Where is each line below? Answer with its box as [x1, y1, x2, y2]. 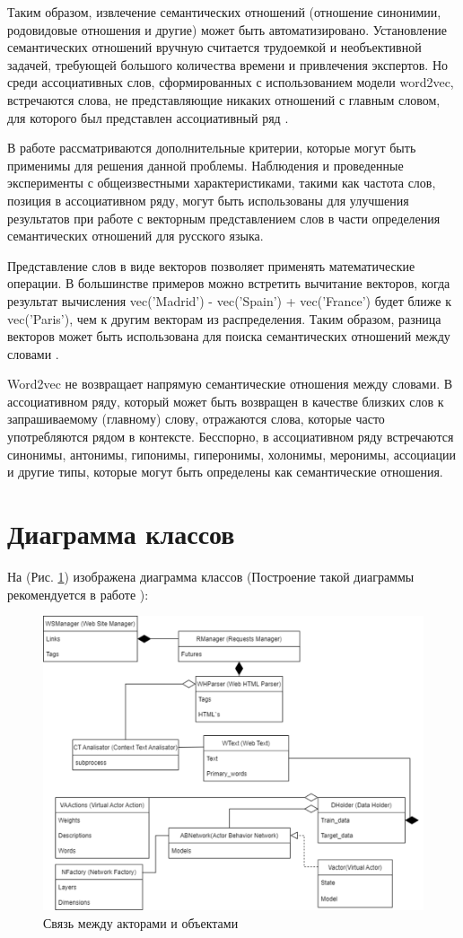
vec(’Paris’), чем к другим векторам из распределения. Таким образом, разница [7, 309, 441, 328]
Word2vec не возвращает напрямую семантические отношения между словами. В [7, 374, 453, 393]
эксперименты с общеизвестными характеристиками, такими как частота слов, [7, 173, 436, 192]
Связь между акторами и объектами [43, 913, 239, 932]
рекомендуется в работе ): [7, 584, 149, 603]
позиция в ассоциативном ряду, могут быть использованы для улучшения [7, 190, 409, 209]
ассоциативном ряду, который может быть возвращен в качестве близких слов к [7, 391, 444, 410]
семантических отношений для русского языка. [7, 226, 264, 245]
